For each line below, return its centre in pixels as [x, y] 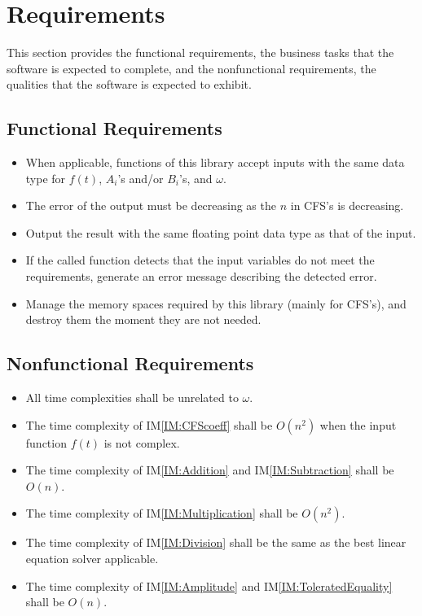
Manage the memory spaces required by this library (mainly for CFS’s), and [216, 303]
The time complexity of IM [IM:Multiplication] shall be [162, 513]
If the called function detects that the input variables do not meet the [200, 260]
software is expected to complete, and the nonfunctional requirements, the [191, 68]
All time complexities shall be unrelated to [132, 398]
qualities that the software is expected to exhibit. [129, 84]
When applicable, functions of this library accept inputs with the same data [215, 162]
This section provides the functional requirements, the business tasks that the [200, 52]
